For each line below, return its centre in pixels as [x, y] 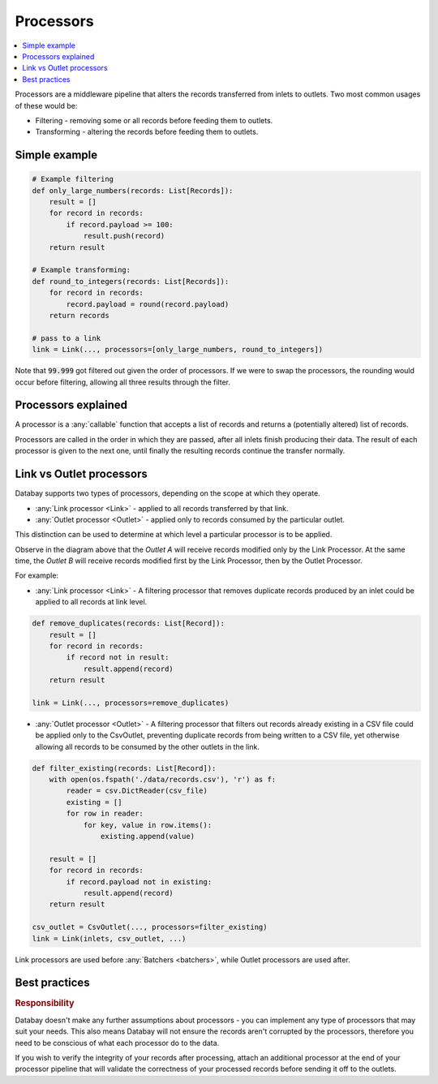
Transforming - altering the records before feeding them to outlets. [147, 132]
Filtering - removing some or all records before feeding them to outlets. [154, 120]
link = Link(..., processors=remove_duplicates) [131, 703]
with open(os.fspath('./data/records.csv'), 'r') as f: [163, 780]
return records [79, 315]
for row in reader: [105, 814]
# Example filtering [73, 179]
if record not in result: [118, 658]
